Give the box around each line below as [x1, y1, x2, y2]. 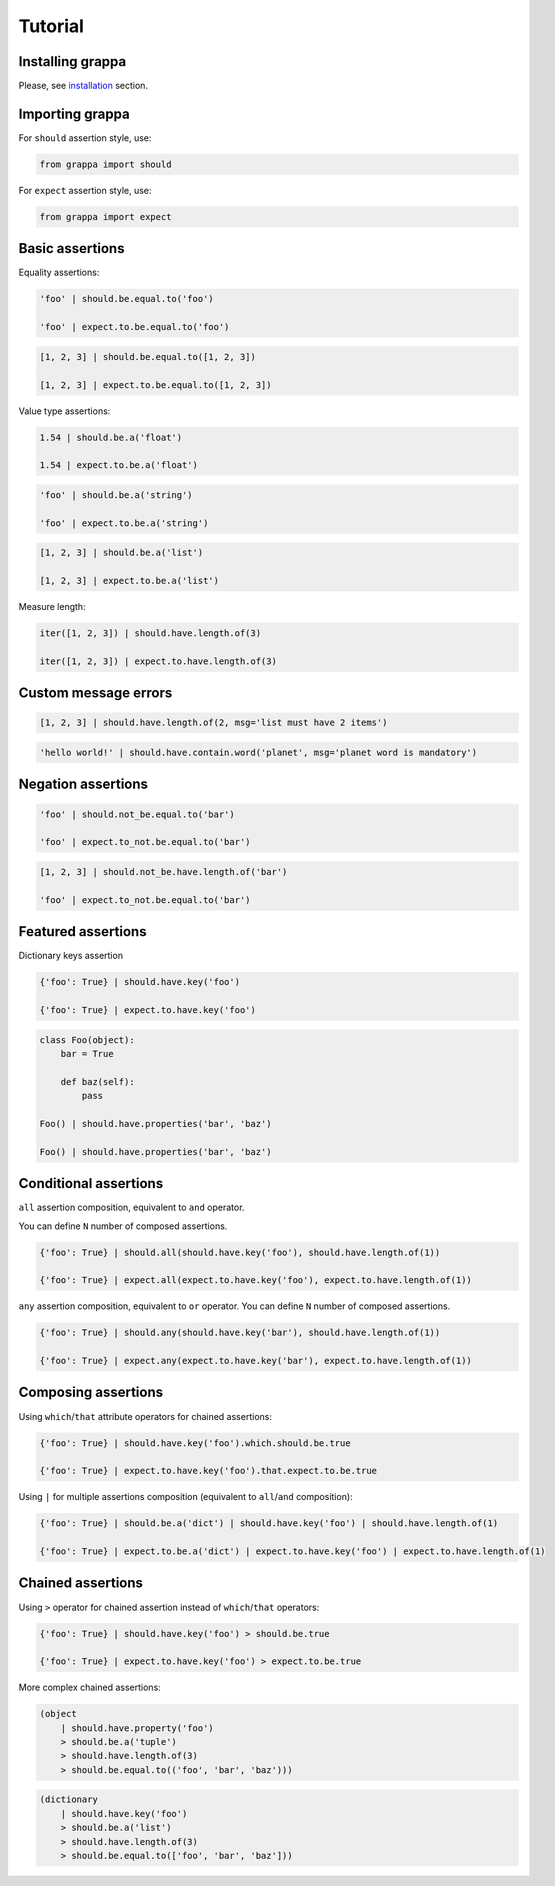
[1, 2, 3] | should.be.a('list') [39, 547, 204, 559]
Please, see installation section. [18, 80, 149, 92]
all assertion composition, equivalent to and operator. [18, 1201, 245, 1214]
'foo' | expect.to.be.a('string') [39, 517, 209, 529]
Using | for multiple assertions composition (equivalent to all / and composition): [18, 1491, 354, 1503]
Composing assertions [18, 1384, 164, 1401]
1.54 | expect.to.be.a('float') [39, 460, 199, 471]
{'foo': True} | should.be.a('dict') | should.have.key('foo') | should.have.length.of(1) [39, 1518, 499, 1529]
